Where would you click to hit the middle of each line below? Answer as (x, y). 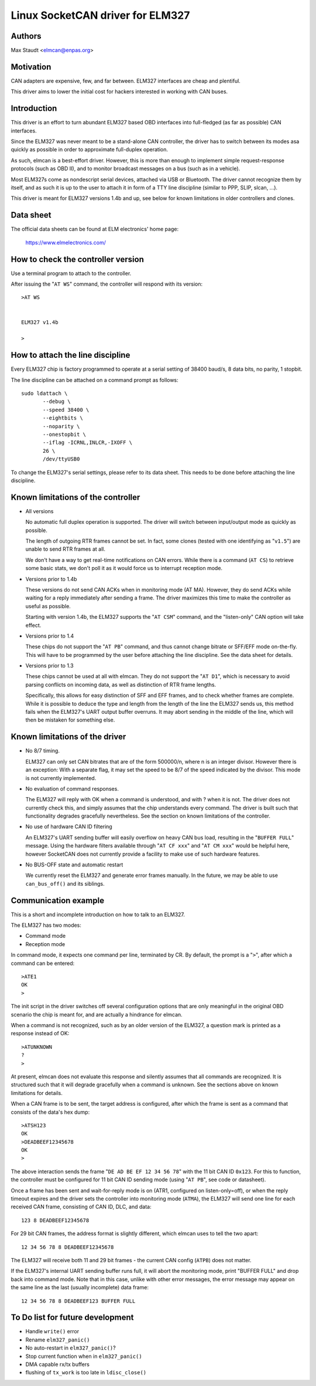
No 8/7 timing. (42, 751)
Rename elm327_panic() (58, 1340)
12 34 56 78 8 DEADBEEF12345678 (68, 1247)
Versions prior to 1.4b (51, 579)
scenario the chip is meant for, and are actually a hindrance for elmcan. (97, 1014)
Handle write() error (52, 1331)
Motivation (31, 67)
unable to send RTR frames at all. (65, 549)
